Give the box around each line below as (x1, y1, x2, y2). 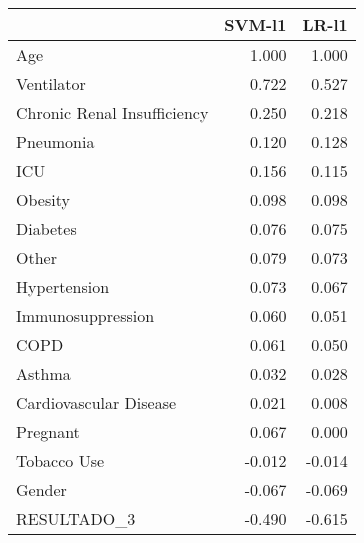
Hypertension (16, 275, 110, 298)
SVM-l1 (224, 13, 287, 36)
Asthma (16, 362, 71, 385)
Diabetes (16, 217, 77, 240)
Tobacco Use (16, 449, 105, 472)
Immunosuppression (16, 304, 155, 327)
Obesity (16, 188, 70, 211)
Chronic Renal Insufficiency (16, 101, 209, 124)
